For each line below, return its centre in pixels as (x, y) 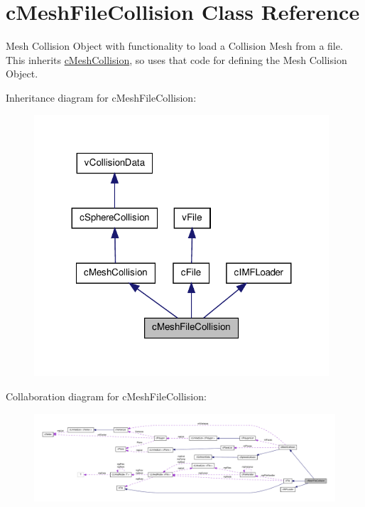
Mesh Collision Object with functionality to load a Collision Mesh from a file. (174, 46)
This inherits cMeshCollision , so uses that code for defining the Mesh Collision (176, 59)
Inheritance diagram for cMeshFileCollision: (101, 97)
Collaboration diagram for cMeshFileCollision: (106, 396)
